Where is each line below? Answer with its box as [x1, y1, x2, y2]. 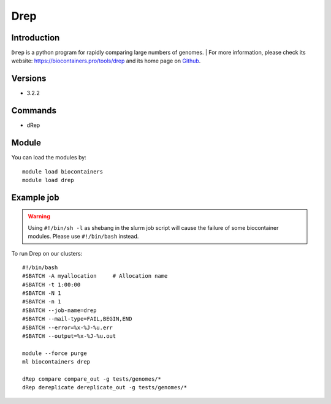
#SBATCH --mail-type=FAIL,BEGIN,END [22, 316, 132, 322]
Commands [11, 105, 57, 116]
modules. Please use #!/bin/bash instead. [28, 233, 139, 240]
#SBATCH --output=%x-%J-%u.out [22, 333, 116, 340]
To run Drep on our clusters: [11, 250, 83, 257]
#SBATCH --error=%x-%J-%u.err [22, 324, 113, 331]
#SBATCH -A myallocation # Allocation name [22, 273, 168, 280]
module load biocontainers [22, 168, 104, 175]
